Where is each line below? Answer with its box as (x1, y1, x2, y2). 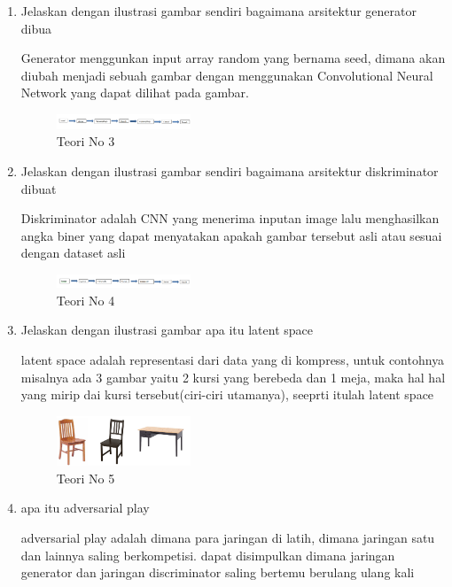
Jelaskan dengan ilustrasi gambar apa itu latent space (20, 321, 313, 339)
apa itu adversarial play (20, 498, 150, 517)
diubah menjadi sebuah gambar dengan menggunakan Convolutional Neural (20, 66, 433, 84)
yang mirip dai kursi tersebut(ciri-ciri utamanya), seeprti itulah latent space (20, 385, 434, 404)
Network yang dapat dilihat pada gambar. (20, 83, 249, 102)
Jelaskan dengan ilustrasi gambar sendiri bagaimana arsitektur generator (20, 2, 417, 19)
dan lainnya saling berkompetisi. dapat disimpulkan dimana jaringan (20, 545, 395, 564)
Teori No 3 (56, 132, 115, 151)
